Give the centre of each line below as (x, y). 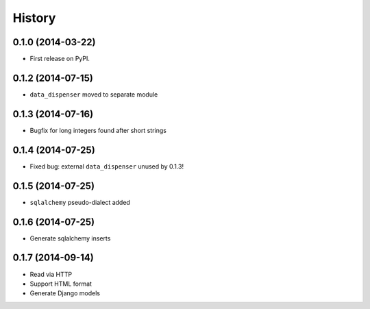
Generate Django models (65, 293)
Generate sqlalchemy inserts (70, 238)
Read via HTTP (51, 274)
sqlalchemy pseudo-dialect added (80, 202)
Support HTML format (61, 284)
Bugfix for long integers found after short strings (98, 130)
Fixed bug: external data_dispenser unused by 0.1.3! (107, 166)
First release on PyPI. (60, 59)
